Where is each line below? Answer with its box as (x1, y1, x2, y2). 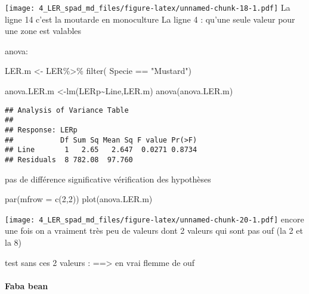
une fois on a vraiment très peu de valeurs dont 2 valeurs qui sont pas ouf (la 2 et (5, 224, 303, 237)
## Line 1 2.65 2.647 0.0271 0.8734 (5, 146, 197, 154)
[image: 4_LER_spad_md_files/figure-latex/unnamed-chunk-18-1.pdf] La (5, 1, 291, 13)
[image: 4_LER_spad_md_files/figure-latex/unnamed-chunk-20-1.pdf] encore (5, 212, 304, 225)
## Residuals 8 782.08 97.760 (5, 155, 133, 164)
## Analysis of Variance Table (5, 106, 129, 114)
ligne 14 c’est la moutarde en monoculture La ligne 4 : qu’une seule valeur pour (5, 13, 295, 25)
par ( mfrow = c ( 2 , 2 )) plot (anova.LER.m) (5, 193, 153, 205)
